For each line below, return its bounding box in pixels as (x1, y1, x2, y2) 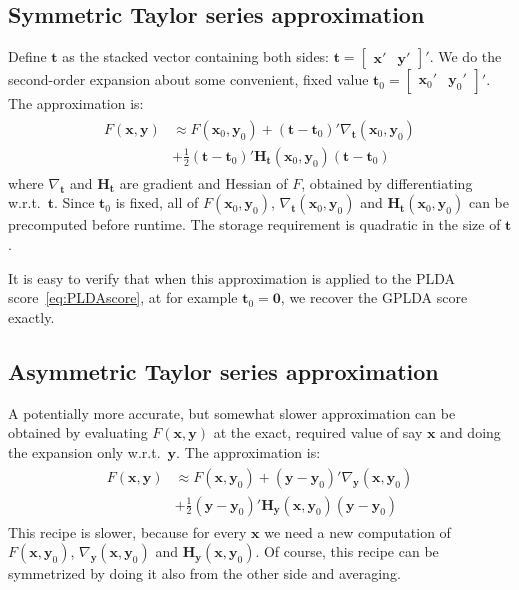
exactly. (8, 306, 55, 327)
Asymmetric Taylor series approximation (8, 355, 439, 386)
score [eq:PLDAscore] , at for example (8, 287, 238, 308)
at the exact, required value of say (213, 422, 423, 443)
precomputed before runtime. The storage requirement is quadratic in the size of (8, 214, 501, 235)
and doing (440, 422, 501, 443)
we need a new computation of (264, 521, 451, 542)
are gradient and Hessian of (119, 172, 288, 193)
